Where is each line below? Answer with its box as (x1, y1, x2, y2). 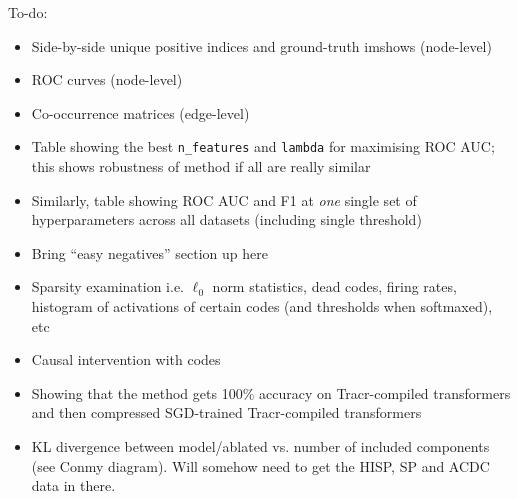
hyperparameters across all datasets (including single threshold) (31, 209, 422, 230)
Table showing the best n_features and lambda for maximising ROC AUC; (31, 136, 495, 157)
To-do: (8, 2, 48, 22)
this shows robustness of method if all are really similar (31, 156, 371, 177)
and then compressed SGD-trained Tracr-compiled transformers (31, 402, 422, 423)
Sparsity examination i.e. (31, 276, 184, 297)
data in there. (31, 475, 116, 496)
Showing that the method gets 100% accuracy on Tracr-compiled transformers (31, 382, 511, 403)
